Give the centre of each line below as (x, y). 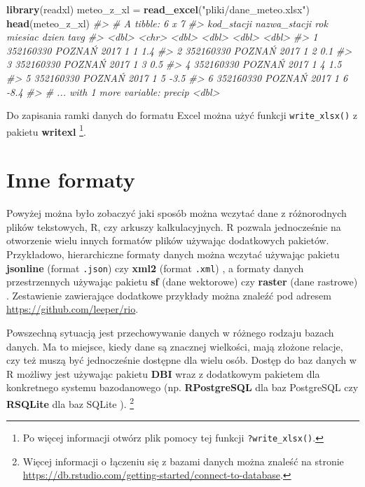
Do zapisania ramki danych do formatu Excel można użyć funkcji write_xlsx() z (182, 115)
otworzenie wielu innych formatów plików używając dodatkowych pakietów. (168, 240)
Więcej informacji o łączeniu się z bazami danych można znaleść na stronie (183, 461)
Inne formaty (71, 179)
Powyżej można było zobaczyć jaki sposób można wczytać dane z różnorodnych (177, 213)
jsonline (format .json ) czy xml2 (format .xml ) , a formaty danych (155, 268)
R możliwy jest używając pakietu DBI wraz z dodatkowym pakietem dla (163, 373)
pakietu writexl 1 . (46, 130)
